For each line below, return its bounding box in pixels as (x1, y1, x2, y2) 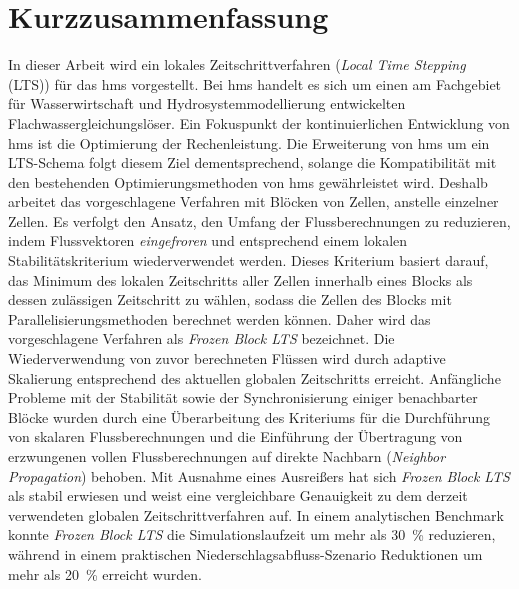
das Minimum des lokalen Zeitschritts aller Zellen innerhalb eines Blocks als (8, 269, 473, 290)
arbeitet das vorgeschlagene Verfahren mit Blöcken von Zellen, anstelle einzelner (8, 191, 499, 212)
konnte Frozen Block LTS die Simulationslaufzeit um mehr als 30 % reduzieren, (8, 524, 496, 545)
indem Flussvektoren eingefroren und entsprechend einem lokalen (8, 230, 408, 251)
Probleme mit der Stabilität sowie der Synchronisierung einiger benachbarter (8, 387, 478, 408)
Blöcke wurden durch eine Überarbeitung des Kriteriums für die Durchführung (8, 406, 491, 427)
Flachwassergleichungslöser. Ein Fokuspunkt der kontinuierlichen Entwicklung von (8, 112, 510, 133)
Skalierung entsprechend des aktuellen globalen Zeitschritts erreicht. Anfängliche (8, 367, 501, 388)
